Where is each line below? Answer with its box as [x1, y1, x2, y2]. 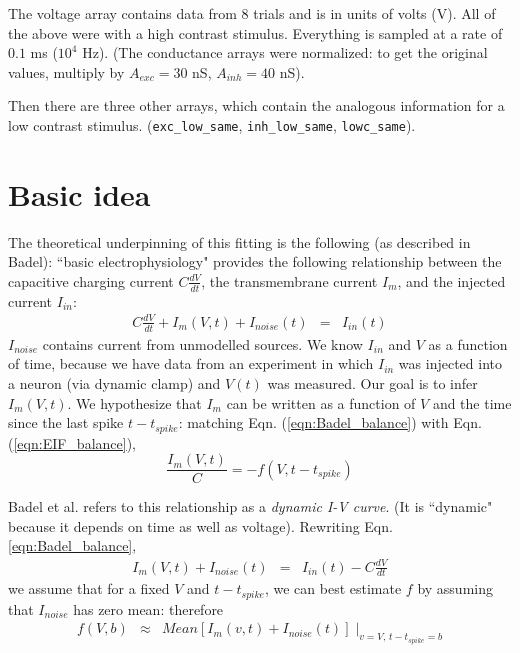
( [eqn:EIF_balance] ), [8, 432, 136, 453]
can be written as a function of [226, 392, 416, 413]
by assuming [417, 578, 493, 599]
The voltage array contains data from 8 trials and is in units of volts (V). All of [8, 3, 496, 23]
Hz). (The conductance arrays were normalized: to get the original [82, 42, 488, 63]
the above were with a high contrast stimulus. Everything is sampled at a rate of [8, 22, 503, 43]
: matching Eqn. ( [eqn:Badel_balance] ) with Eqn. [178, 412, 482, 433]
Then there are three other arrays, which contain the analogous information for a [8, 95, 505, 116]
